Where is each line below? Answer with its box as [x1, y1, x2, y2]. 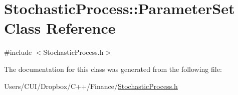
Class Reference [4, 18, 116, 38]
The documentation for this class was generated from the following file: [4, 63, 222, 74]
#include [4, 47, 32, 57]
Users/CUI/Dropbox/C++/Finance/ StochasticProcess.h [4, 80, 178, 91]
